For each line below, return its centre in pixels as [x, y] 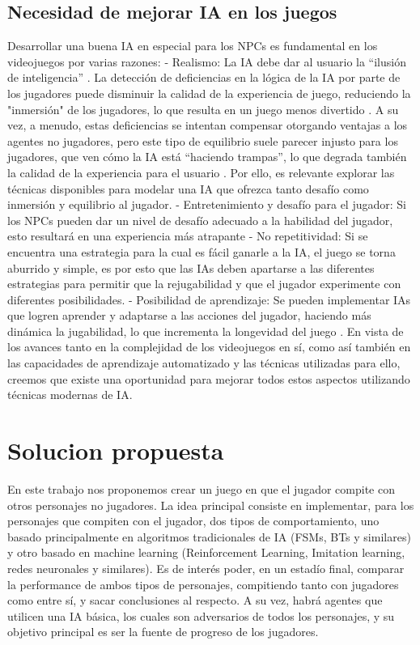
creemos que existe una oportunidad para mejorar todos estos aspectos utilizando [209, 378]
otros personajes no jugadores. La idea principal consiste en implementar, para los [211, 505]
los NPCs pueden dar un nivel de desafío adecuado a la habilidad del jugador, [200, 220]
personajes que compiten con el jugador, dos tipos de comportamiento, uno [193, 521]
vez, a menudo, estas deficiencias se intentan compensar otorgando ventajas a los [208, 125]
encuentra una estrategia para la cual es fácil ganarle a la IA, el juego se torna [202, 251]
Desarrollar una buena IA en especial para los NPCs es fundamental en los [193, 46]
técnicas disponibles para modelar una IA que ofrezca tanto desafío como [188, 188]
